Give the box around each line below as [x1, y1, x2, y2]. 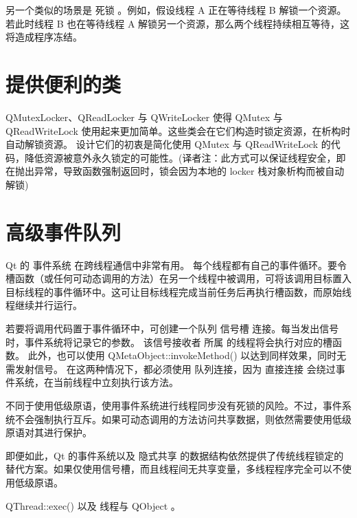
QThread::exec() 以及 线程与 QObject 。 [5, 498, 181, 512]
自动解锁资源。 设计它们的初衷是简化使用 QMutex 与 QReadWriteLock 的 [5, 137, 331, 151]
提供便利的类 [5, 69, 122, 98]
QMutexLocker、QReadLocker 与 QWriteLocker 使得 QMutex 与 [5, 109, 283, 124]
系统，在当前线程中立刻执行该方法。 [14, 375, 178, 389]
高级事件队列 [5, 217, 122, 246]
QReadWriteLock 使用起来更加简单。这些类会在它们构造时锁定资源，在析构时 [5, 123, 351, 138]
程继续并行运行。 [5, 298, 82, 312]
